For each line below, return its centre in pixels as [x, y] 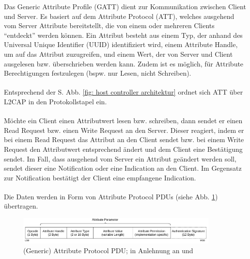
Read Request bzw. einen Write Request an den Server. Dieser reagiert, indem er [124, 130]
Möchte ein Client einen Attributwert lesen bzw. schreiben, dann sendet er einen [123, 121]
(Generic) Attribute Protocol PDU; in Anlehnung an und [108, 250]
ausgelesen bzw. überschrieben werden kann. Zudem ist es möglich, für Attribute [124, 63]
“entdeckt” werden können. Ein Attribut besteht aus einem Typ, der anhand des [123, 35]
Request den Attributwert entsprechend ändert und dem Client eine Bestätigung [123, 149]
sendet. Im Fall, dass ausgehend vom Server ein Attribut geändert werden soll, [120, 158]
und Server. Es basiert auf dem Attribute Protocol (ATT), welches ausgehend [119, 16]
